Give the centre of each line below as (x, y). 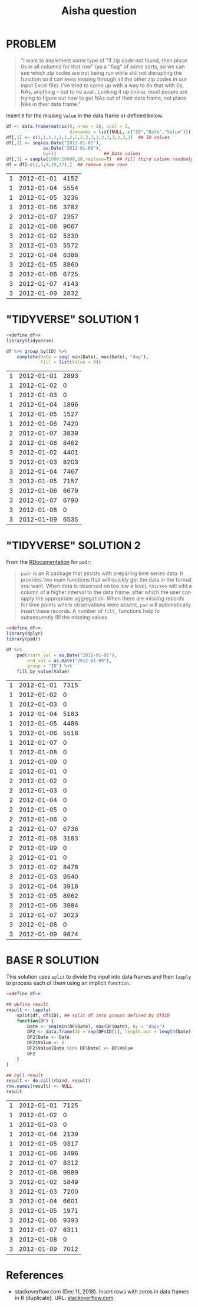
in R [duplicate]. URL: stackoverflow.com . (65, 1298)
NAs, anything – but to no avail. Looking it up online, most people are (104, 91)
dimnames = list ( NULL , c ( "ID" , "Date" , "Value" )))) (131, 132)
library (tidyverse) (30, 341)
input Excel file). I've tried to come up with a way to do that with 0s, (102, 85)
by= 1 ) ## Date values (92, 154)
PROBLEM (31, 44)
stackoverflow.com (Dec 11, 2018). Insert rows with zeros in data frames (102, 1291)
